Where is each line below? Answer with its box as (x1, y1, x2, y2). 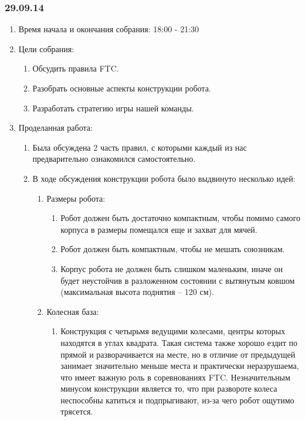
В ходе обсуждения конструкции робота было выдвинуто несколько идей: (32, 172, 296, 184)
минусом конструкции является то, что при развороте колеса (60, 382, 277, 395)
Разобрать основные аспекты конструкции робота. (32, 82, 211, 94)
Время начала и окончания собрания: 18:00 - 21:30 (18, 23, 199, 35)
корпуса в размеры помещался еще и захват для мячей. (60, 223, 257, 235)
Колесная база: (46, 305, 99, 317)
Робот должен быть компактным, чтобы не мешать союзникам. (60, 243, 285, 255)
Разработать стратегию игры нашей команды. (32, 101, 194, 114)
